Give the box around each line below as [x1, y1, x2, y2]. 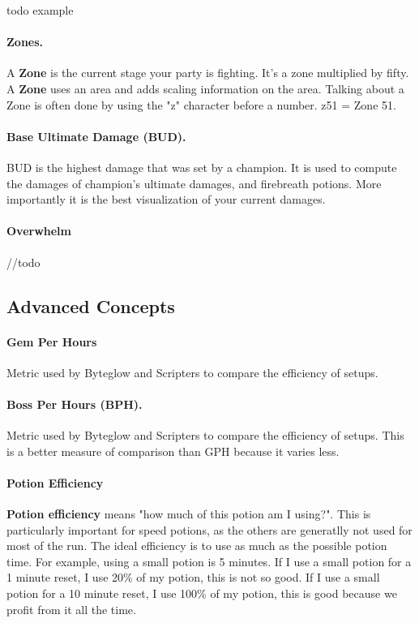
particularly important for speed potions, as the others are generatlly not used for [6, 521, 413, 538]
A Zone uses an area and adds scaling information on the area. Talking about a [6, 79, 404, 97]
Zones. [6, 33, 44, 50]
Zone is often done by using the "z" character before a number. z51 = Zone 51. [6, 96, 396, 113]
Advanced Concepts [6, 293, 175, 318]
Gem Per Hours [6, 333, 97, 350]
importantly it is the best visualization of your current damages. [6, 191, 326, 208]
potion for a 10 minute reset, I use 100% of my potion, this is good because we [6, 585, 397, 602]
